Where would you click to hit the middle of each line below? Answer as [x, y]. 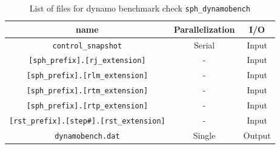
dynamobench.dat [87, 136]
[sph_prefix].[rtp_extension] [87, 106]
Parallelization [204, 29]
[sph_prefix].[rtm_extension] [87, 91]
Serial [204, 45]
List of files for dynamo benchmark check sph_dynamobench [140, 8]
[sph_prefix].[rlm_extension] [87, 76]
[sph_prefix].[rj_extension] [87, 61]
